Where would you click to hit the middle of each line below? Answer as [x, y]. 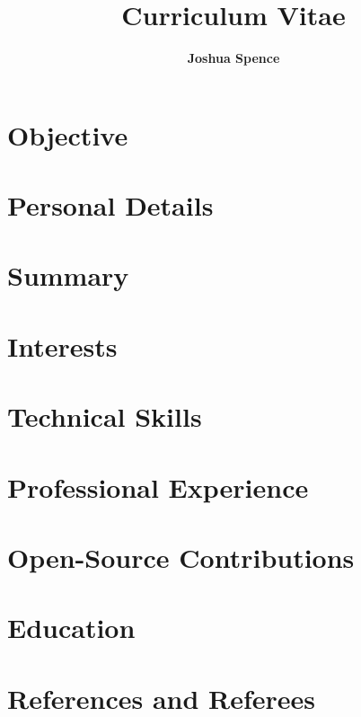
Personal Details [110, 205]
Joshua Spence [233, 58]
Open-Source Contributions [181, 557]
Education [71, 628]
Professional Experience [158, 487]
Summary [68, 275]
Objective [68, 134]
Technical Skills [105, 416]
